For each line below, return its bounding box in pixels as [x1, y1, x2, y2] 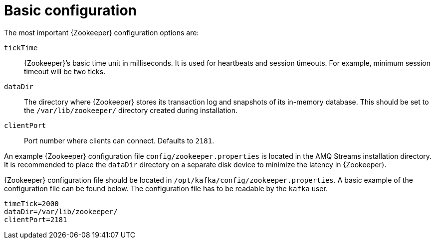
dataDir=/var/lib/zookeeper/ [4, 207, 118, 216]
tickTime [4, 43, 38, 52]
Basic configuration [4, 2, 137, 19]
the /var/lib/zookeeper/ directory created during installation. [24, 106, 237, 115]
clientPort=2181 [4, 215, 67, 224]
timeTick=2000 [4, 199, 59, 208]
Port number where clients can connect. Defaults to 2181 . [24, 136, 215, 145]
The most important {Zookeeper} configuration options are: [4, 28, 199, 37]
